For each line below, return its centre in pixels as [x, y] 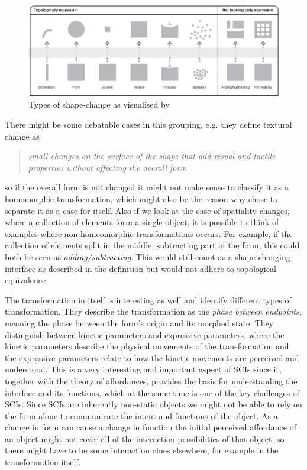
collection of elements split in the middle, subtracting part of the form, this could [152, 245]
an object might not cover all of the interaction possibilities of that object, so [145, 438]
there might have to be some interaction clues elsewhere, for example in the [142, 450]
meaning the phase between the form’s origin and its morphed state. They [139, 322]
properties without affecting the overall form [107, 167]
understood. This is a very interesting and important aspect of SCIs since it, [143, 369]
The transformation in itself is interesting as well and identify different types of [148, 299]
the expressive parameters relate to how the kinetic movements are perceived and [152, 357]
